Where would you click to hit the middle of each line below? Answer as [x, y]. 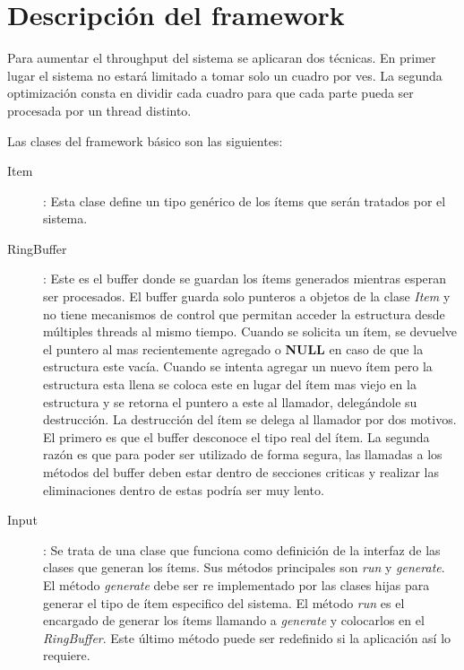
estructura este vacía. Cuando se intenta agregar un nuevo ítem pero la [238, 366]
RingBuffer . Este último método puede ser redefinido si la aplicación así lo [247, 637]
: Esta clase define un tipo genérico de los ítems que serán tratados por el [245, 200]
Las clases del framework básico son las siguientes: [145, 140]
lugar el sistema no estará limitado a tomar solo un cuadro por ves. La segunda [225, 75]
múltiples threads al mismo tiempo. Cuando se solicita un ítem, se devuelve [250, 331]
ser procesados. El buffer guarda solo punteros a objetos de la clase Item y [247, 296]
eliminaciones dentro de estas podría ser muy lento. [184, 489]
